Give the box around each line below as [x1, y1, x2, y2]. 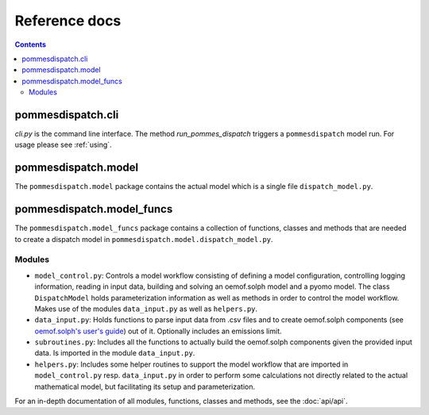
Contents [14, 40, 47, 49]
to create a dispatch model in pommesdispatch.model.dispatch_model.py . [14, 234, 273, 244]
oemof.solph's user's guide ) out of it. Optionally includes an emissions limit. [34, 326, 282, 336]
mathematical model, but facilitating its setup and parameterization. [34, 382, 256, 391]
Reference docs [14, 12, 122, 29]
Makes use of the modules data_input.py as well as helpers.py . [34, 304, 258, 313]
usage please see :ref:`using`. [14, 140, 112, 150]
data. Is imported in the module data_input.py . [34, 348, 195, 358]
